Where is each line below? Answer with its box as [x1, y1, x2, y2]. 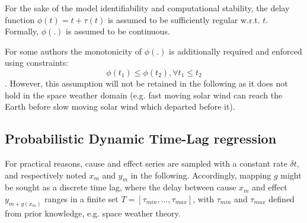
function [5, 13, 35, 26]
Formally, [5, 25, 39, 37]
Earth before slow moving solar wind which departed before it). [5, 100, 235, 113]
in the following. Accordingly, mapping [130, 168, 271, 181]
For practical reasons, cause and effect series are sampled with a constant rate [5, 157, 287, 169]
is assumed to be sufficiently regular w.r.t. [107, 13, 260, 26]
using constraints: [5, 56, 69, 69]
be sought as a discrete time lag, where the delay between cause [5, 181, 236, 193]
